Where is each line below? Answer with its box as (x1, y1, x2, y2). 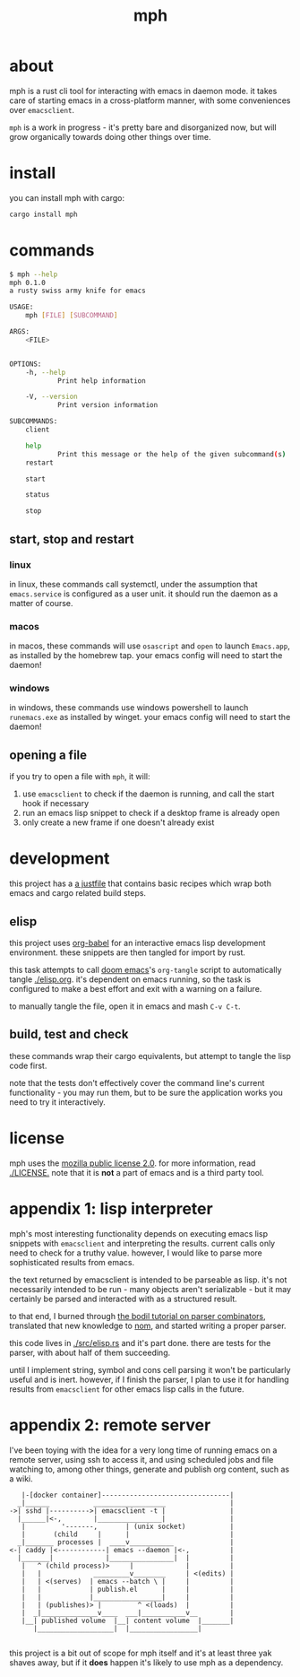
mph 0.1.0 (9, 278, 47, 287)
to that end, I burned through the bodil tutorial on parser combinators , (9, 1310, 266, 1321)
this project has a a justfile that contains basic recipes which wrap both (9, 878, 271, 889)
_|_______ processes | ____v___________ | (17, 1537, 235, 1547)
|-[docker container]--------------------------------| (21, 1490, 235, 1499)
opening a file (9, 747, 88, 762)
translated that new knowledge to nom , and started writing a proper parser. (9, 1320, 287, 1331)
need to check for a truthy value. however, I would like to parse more (9, 1247, 262, 1258)
